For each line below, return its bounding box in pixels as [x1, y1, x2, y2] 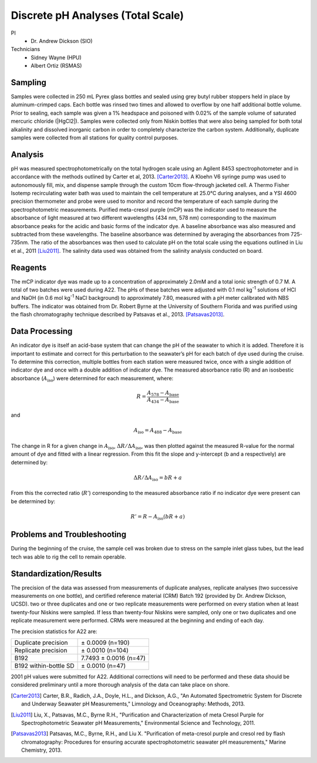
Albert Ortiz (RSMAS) [31, 62, 82, 69]
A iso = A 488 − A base [133, 427, 182, 435]
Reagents [11, 262, 47, 273]
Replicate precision [14, 646, 68, 654]
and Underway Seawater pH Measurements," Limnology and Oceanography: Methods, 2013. [21, 700, 245, 708]
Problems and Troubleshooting [11, 530, 126, 540]
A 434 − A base [147, 396, 179, 404]
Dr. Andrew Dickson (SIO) [31, 37, 93, 44]
